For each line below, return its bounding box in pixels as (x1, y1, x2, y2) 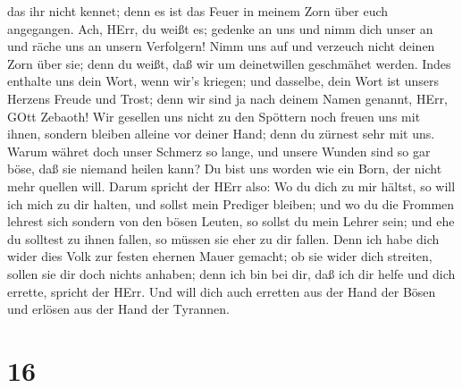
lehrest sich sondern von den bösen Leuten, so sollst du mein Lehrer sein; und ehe (7, 212, 455, 231)
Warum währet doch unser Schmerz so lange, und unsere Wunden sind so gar (7, 141, 431, 160)
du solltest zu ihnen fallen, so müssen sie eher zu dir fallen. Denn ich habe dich (7, 229, 440, 248)
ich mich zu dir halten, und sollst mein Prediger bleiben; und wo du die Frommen (7, 194, 455, 213)
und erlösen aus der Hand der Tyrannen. (7, 299, 230, 318)
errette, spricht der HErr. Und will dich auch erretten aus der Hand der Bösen (7, 282, 436, 300)
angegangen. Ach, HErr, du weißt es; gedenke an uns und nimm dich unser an (7, 19, 433, 38)
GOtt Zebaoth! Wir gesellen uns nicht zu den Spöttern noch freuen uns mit (7, 106, 421, 125)
